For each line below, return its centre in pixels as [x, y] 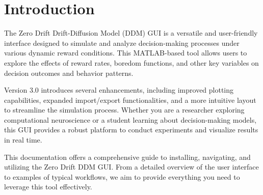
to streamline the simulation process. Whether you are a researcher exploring [124, 110]
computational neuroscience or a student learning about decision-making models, [130, 119]
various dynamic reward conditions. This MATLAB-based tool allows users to [126, 53]
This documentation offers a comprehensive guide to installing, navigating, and [127, 157]
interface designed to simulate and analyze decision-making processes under [122, 43]
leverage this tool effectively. [48, 187]
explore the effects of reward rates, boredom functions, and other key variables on [131, 62]
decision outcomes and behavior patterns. [69, 73]
